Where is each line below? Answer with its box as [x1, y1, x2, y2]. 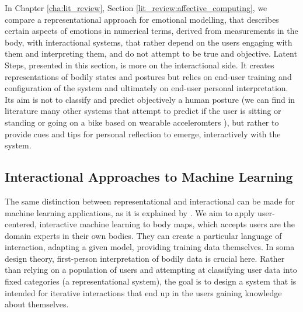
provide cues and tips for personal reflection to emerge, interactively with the [5, 127, 281, 140]
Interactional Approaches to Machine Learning [5, 168, 293, 186]
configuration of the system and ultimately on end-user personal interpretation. [5, 82, 288, 94]
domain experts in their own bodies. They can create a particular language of [5, 229, 282, 241]
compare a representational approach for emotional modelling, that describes [5, 13, 279, 25]
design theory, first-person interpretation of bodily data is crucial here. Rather [5, 252, 285, 264]
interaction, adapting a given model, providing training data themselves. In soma [5, 241, 295, 253]
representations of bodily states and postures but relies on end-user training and [5, 70, 292, 82]
